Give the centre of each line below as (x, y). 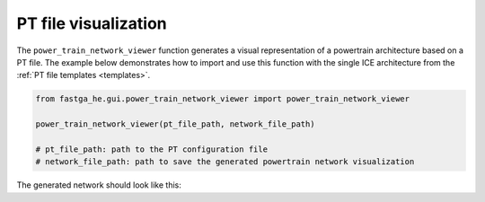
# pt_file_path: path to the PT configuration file (152, 149)
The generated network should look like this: (99, 185)
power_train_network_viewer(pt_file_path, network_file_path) (175, 124)
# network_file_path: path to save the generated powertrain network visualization (225, 162)
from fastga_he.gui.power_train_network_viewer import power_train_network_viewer (223, 99)
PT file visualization (92, 23)
